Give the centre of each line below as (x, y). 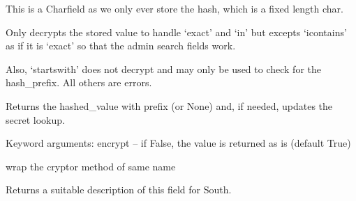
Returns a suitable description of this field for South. (119, 190)
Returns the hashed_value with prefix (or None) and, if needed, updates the (169, 105)
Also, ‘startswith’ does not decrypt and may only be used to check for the (163, 69)
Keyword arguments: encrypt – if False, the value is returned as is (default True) (178, 143)
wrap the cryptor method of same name (91, 166)
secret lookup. (35, 119)
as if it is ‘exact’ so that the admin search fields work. (121, 46)
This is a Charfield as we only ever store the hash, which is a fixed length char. (175, 8)
